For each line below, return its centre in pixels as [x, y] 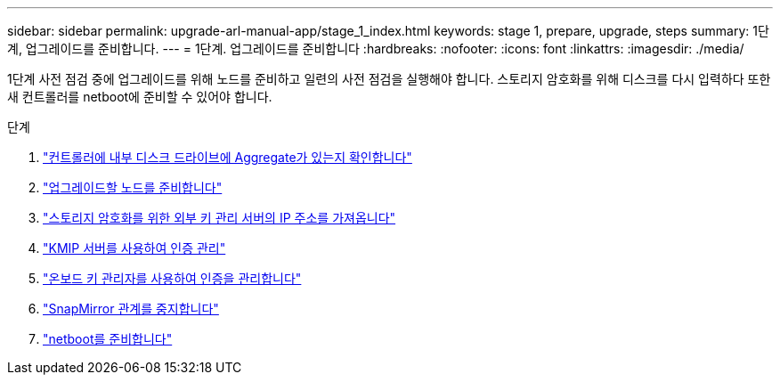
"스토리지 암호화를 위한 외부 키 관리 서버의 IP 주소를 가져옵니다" [219, 218]
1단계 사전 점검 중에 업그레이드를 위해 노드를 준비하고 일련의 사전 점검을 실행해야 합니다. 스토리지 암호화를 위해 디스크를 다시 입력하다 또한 [389, 79]
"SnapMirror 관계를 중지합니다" [131, 309]
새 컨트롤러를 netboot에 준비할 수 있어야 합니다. [140, 97]
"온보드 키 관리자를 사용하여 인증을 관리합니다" [172, 278]
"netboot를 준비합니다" [108, 339]
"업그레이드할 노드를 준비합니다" [133, 187]
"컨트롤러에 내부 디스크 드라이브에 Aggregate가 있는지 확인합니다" [227, 157]
